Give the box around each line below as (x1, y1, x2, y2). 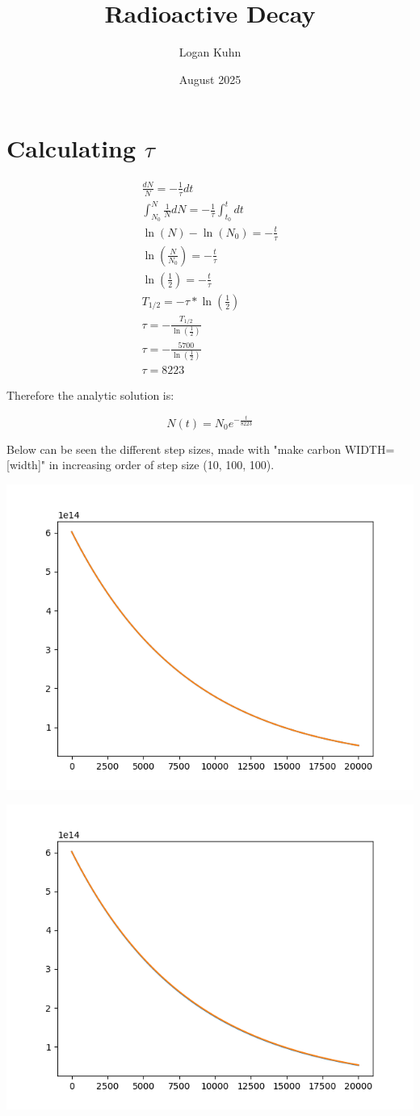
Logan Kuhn (178, 44, 241, 61)
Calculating (6, 132, 136, 165)
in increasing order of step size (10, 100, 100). (48, 456, 275, 473)
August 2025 (178, 70, 241, 87)
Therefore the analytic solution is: (6, 387, 174, 404)
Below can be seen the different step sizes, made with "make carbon (6, 440, 342, 457)
